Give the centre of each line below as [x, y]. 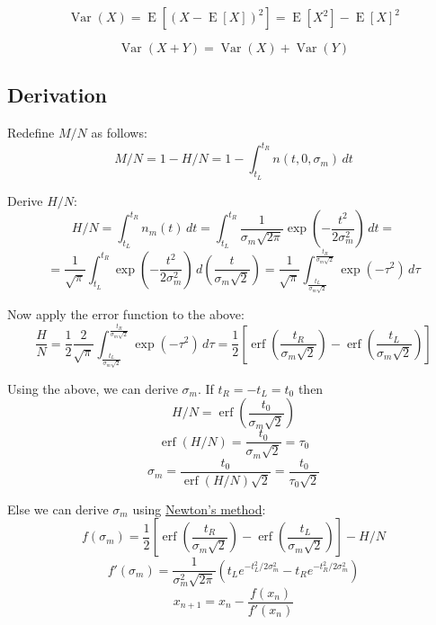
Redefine [31, 133]
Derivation [57, 95]
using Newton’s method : [199, 509]
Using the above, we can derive [93, 388]
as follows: [119, 133]
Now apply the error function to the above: [126, 313]
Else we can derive [58, 509]
